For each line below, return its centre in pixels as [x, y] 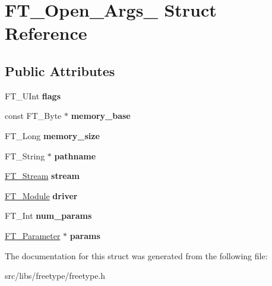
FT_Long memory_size [52, 135]
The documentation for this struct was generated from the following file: [136, 255]
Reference [46, 33]
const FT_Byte [33, 116]
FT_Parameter [33, 235]
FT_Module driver [41, 195]
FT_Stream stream [42, 176]
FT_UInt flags [33, 95]
